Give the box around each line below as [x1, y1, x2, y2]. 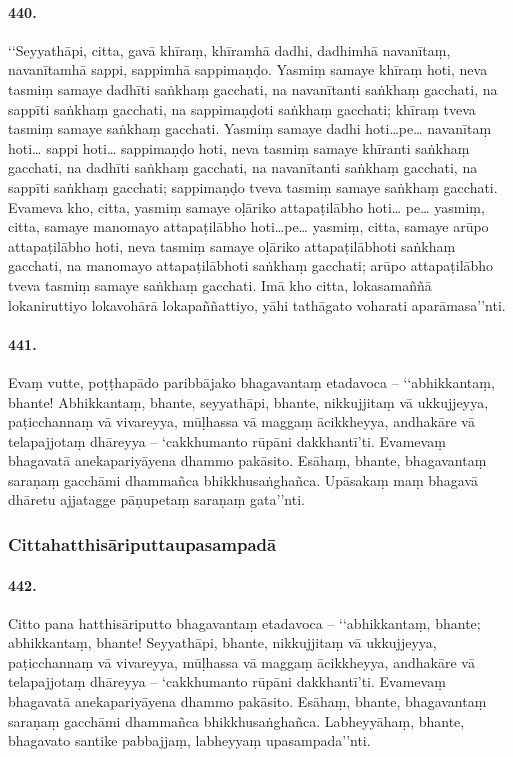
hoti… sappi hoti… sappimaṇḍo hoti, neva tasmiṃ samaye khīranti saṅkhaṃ [8, 137, 470, 158]
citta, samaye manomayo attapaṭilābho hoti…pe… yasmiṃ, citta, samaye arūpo [8, 216, 489, 237]
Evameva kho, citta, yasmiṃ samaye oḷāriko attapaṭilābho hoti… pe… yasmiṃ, [8, 196, 485, 217]
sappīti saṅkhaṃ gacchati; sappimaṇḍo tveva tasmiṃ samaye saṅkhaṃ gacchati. [8, 176, 498, 197]
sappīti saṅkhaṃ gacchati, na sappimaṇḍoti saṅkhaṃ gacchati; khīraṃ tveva [8, 98, 476, 119]
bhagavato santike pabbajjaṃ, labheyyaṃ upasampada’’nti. [8, 730, 371, 751]
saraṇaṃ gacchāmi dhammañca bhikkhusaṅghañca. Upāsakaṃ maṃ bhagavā [8, 469, 479, 490]
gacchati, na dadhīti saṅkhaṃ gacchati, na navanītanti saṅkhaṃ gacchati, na [8, 157, 478, 178]
